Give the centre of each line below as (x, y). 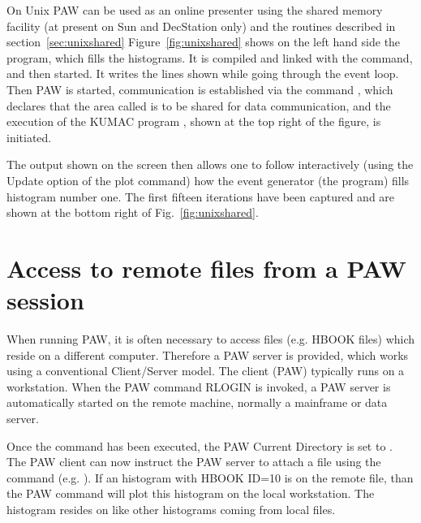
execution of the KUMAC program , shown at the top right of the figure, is (194, 121)
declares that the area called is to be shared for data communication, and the (199, 105)
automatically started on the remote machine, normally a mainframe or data (197, 402)
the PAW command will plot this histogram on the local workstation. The (191, 493)
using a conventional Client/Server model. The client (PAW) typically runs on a (206, 371)
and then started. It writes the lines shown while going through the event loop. (203, 73)
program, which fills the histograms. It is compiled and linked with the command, (210, 57)
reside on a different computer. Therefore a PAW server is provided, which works (208, 354)
